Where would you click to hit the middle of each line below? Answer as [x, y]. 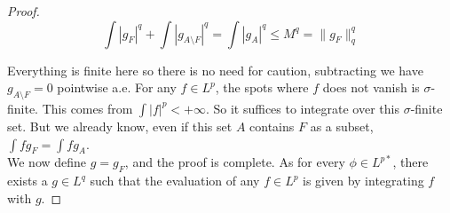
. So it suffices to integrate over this [302, 108]
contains [272, 126]
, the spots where [262, 87]
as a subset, [342, 126]
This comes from [87, 108]
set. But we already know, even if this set [120, 126]
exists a [28, 181]
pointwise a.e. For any [117, 87]
